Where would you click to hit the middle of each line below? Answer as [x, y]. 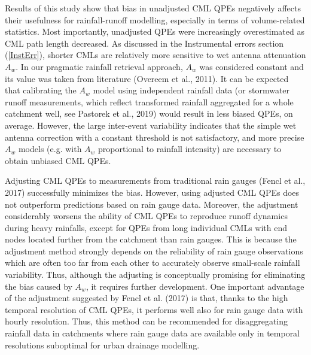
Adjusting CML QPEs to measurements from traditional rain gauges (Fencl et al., [155, 180]
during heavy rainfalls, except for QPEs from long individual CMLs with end [146, 227]
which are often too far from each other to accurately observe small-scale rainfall [153, 263]
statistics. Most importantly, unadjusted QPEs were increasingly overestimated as [155, 31]
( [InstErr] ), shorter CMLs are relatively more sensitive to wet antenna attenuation [155, 55]
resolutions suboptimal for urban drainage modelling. [102, 345]
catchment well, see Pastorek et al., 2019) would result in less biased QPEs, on [149, 113]
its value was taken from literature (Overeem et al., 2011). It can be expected [147, 78]
